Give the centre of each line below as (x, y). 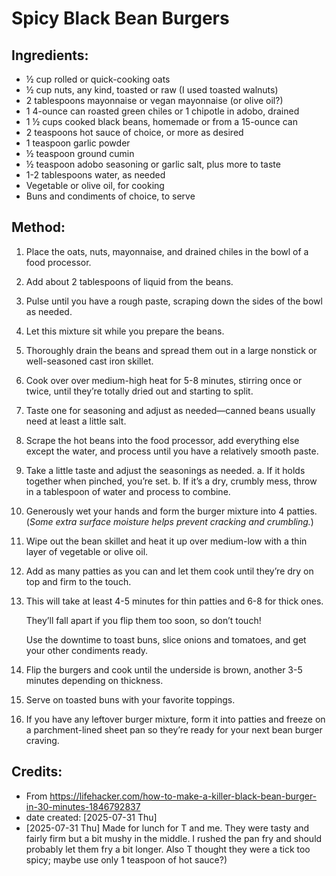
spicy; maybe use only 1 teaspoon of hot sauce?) (126, 859)
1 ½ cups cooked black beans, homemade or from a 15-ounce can (161, 121)
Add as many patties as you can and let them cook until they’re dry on (169, 571)
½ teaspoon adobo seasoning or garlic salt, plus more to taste (153, 164)
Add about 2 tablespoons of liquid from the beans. (129, 281)
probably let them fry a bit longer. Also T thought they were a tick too (168, 849)
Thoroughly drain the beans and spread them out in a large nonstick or (171, 350)
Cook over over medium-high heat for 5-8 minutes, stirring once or (164, 380)
